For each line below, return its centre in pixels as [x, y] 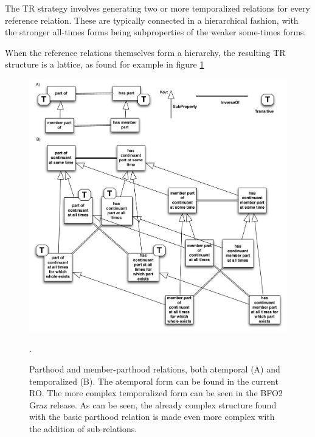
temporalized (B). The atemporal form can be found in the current [154, 381]
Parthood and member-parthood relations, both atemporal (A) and [155, 369]
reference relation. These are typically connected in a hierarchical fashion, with [152, 20]
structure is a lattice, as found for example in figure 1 [105, 64]
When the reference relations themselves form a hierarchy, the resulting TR [145, 52]
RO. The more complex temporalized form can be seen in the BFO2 [156, 393]
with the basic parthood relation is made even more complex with [152, 417]
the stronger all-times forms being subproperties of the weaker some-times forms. [156, 32]
